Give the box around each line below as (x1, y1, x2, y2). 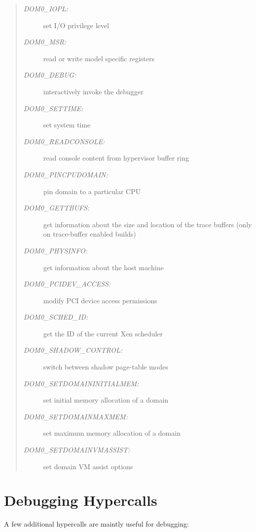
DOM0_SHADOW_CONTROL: (23, 345, 123, 355)
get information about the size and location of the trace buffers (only (43, 219, 252, 229)
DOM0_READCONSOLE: (23, 136, 105, 146)
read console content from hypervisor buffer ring (43, 153, 189, 163)
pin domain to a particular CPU (43, 186, 141, 196)
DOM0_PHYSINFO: (23, 245, 88, 255)
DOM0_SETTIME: (23, 103, 83, 113)
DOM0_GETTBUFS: (23, 203, 90, 213)
